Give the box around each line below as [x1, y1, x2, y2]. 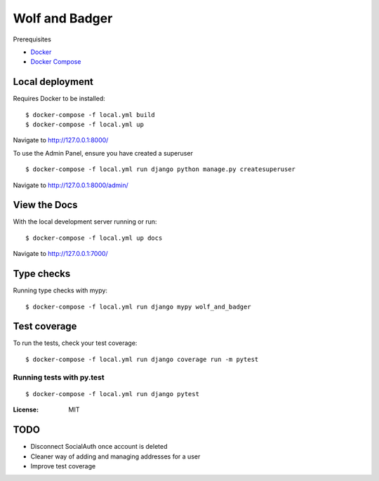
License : [13, 405, 39, 414]
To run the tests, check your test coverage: [13, 339, 138, 347]
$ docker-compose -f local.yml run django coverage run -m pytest [25, 355, 259, 363]
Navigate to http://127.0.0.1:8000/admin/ [13, 181, 129, 189]
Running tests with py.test [13, 372, 105, 382]
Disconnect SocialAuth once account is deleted [30, 442, 168, 451]
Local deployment [13, 76, 94, 88]
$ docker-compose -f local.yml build [25, 111, 156, 118]
